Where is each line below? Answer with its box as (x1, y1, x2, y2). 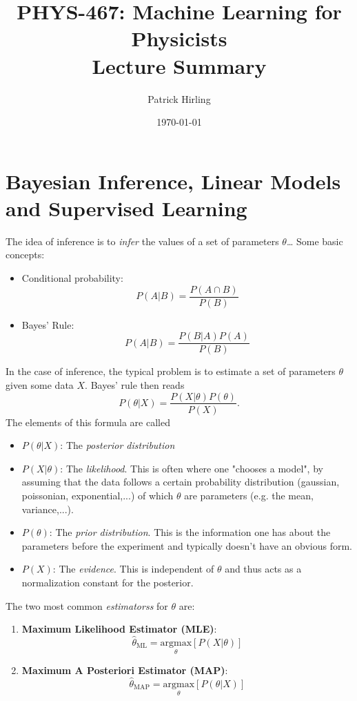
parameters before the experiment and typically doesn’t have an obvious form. (21, 538, 352, 553)
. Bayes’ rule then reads (85, 377, 185, 392)
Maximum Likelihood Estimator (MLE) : (21, 622, 217, 636)
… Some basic (286, 233, 343, 248)
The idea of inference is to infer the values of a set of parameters (6, 233, 279, 248)
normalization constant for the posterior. (21, 575, 194, 589)
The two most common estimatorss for (6, 598, 168, 613)
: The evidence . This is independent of (52, 561, 214, 576)
